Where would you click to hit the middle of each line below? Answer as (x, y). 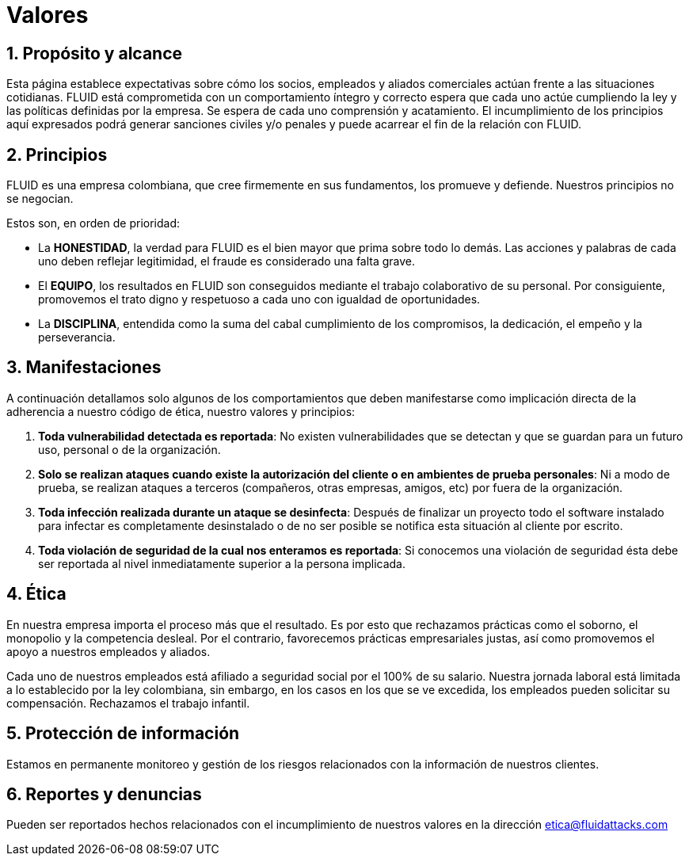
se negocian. (40, 199)
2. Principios (57, 154)
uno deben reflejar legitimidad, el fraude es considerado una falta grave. (227, 261)
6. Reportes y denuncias (104, 794)
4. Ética (36, 594)
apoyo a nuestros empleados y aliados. (108, 651)
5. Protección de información (123, 734)
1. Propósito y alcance (95, 53)
